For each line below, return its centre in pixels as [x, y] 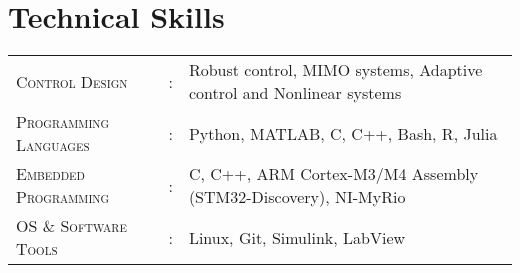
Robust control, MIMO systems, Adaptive [335, 70]
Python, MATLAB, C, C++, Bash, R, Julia [343, 133]
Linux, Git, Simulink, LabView [297, 237]
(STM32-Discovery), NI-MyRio [297, 197]
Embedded [50, 174]
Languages [53, 145]
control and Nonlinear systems [295, 93]
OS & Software [71, 226]
